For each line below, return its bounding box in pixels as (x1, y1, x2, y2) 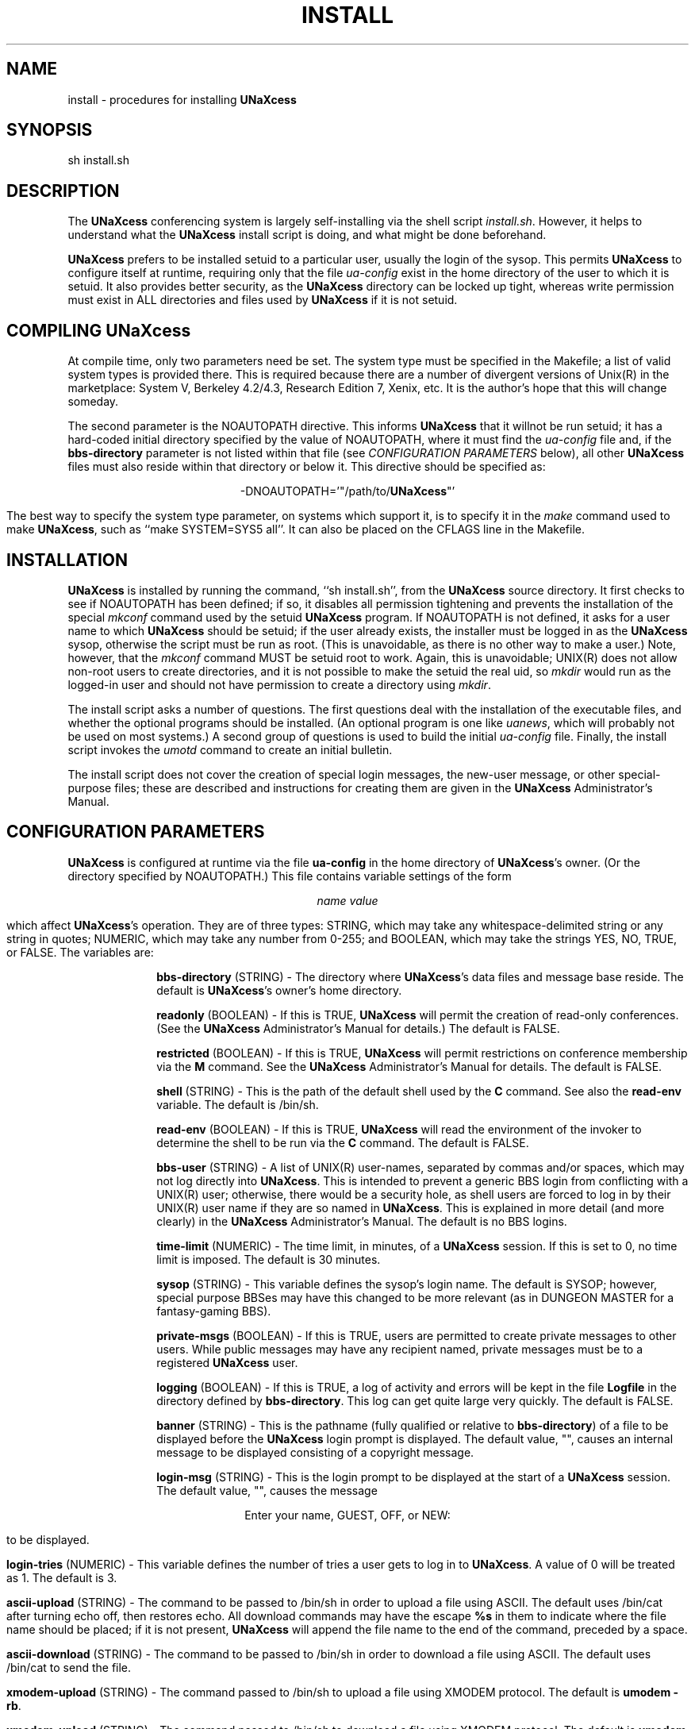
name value (317, 893, 378, 907)
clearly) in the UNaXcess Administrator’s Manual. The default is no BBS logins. (156, 1214, 567, 1228)
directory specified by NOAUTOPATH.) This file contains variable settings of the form (67, 868, 512, 883)
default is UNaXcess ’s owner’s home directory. (156, 983, 402, 997)
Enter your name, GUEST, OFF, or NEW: (244, 1508, 451, 1522)
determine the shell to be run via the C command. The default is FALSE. (156, 1135, 529, 1149)
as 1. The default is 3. (6, 1570, 117, 1585)
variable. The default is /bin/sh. (156, 1097, 319, 1111)
